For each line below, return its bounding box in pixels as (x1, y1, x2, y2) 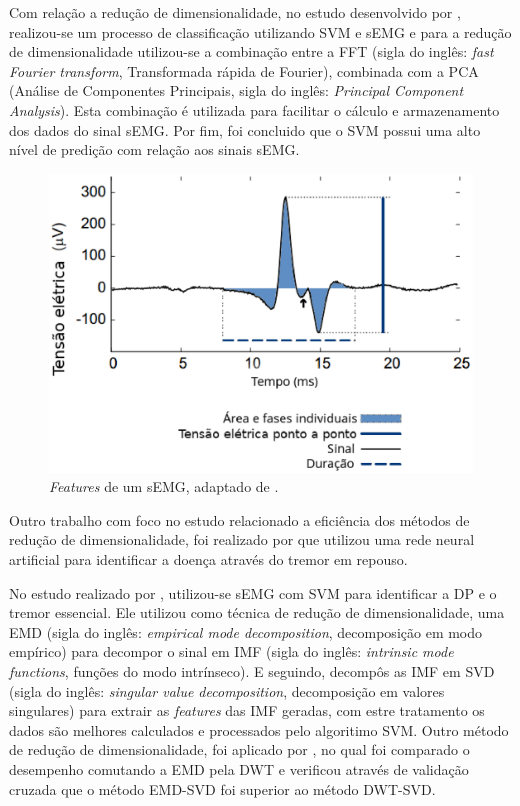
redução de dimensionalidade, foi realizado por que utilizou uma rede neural (9, 529, 475, 550)
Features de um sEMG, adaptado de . (49, 476, 279, 497)
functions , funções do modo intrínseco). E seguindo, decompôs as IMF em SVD (9, 661, 495, 682)
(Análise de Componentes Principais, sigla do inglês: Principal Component (9, 80, 464, 101)
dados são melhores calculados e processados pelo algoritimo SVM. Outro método (9, 719, 509, 740)
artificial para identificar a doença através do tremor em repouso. (9, 549, 408, 570)
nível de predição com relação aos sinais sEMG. (9, 139, 300, 160)
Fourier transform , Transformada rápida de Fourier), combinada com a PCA (9, 60, 479, 81)
